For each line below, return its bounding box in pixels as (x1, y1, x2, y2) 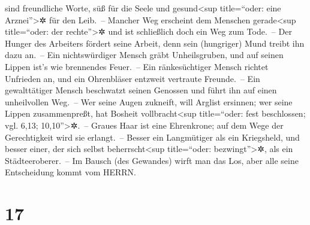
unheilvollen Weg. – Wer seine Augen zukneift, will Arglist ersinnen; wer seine (5, 95, 293, 108)
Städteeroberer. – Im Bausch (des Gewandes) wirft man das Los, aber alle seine (5, 154, 299, 166)
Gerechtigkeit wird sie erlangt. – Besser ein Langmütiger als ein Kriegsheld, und (5, 130, 300, 143)
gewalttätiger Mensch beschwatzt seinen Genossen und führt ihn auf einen (5, 84, 277, 96)
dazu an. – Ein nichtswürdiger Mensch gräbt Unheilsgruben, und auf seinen (5, 48, 284, 61)
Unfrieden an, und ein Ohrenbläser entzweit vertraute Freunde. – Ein (5, 72, 260, 84)
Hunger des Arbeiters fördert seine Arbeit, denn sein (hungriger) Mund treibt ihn (5, 37, 305, 49)
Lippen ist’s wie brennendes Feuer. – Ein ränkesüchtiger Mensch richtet (5, 60, 269, 72)
